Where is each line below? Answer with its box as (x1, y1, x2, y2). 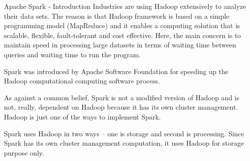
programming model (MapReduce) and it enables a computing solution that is (4, 20, 240, 31)
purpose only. (4, 147, 44, 158)
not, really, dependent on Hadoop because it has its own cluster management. (4, 102, 238, 112)
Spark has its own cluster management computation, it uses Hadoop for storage (4, 138, 244, 148)
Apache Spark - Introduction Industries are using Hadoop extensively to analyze (4, 1, 247, 11)
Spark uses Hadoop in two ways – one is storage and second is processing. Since (4, 128, 245, 138)
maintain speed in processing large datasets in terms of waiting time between (4, 40, 236, 50)
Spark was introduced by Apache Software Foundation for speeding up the (4, 66, 228, 76)
